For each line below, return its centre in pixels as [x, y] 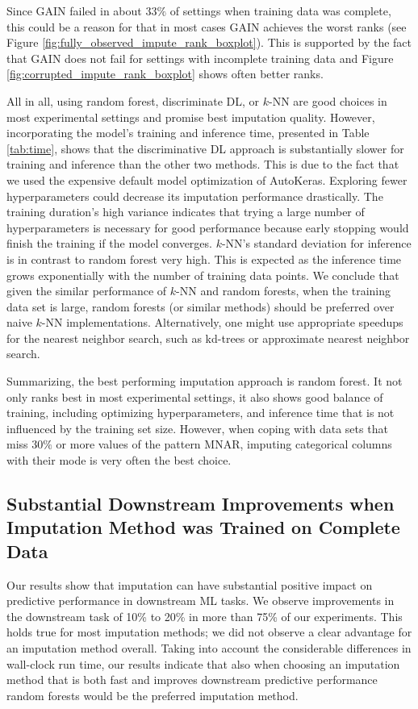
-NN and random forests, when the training [284, 291]
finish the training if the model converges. [109, 243]
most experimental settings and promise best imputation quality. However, [191, 117]
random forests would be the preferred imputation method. [153, 695]
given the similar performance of [87, 291]
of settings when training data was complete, [280, 10]
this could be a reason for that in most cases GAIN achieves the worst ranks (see [207, 26]
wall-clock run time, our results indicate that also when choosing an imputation [203, 663]
